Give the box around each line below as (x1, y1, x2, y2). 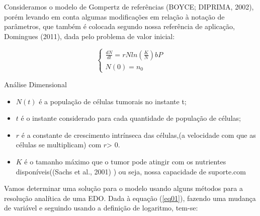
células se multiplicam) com (16, 139, 102, 150)
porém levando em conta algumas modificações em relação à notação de (4, 11, 225, 22)
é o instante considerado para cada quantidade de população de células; (21, 113, 241, 123)
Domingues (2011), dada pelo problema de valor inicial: (4, 31, 175, 41)
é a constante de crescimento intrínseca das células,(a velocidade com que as (21, 129, 256, 140)
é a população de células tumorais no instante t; (39, 96, 187, 106)
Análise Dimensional (4, 79, 67, 89)
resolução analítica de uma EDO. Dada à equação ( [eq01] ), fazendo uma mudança (4, 192, 256, 203)
